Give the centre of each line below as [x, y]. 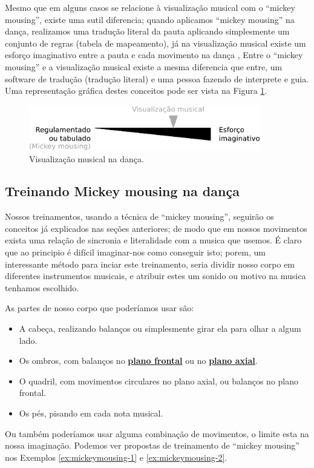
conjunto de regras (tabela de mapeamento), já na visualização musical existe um [155, 43]
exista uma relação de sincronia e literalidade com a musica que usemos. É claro [153, 240]
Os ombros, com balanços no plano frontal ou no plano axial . [138, 361]
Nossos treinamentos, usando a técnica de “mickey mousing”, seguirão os [139, 216]
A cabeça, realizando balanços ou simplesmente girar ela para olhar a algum [160, 328]
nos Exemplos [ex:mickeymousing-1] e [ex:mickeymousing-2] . [116, 457]
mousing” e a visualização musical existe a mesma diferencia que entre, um [144, 66]
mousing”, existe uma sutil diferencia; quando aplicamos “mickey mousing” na [150, 19]
